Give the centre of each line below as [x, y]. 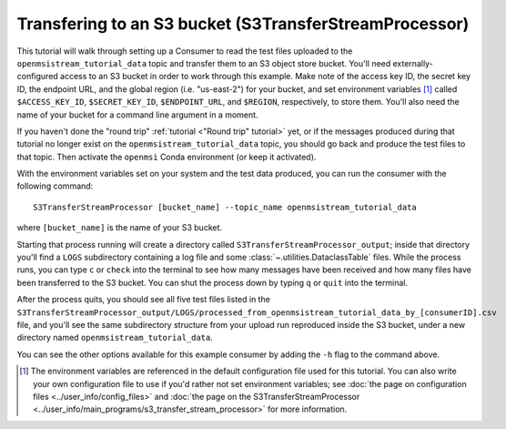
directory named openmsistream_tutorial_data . [115, 338]
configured [37, 77]
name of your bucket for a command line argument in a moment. [137, 115]
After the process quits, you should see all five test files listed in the [143, 300]
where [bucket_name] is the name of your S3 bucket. [120, 228]
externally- [413, 63]
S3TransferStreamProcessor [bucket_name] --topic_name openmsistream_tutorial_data [225, 207]
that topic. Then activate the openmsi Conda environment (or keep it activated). [167, 157]
